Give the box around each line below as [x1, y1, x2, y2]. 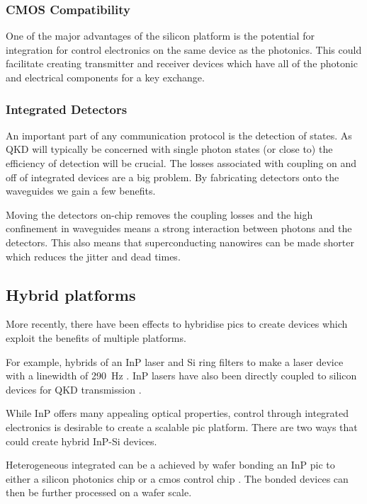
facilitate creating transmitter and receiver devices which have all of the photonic [6, 56, 358, 71]
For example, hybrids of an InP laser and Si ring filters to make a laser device [6, 354, 344, 369]
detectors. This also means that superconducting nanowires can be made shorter [6, 234, 354, 249]
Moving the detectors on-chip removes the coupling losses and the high [6, 207, 313, 222]
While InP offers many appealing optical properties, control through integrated [6, 406, 349, 420]
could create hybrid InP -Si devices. [6, 433, 157, 448]
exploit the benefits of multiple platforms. [6, 330, 186, 345]
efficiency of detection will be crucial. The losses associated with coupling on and [6, 156, 357, 170]
